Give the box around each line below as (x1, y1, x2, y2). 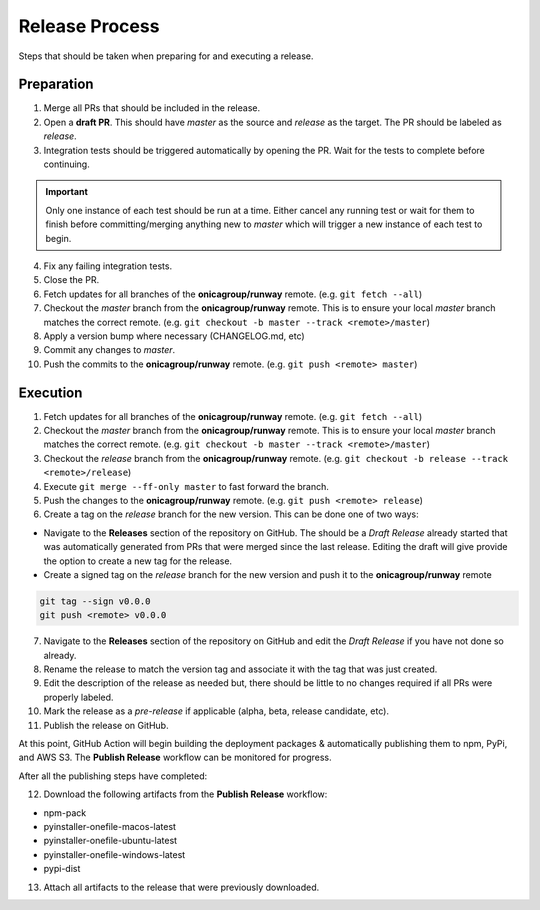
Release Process (18, 15, 160, 37)
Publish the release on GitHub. (43, 719, 169, 731)
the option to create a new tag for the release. (43, 555, 233, 567)
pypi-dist (43, 863, 81, 875)
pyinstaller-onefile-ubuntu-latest (43, 835, 178, 847)
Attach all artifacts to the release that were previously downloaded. (43, 881, 320, 893)
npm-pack (43, 806, 87, 819)
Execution (18, 384, 83, 401)
